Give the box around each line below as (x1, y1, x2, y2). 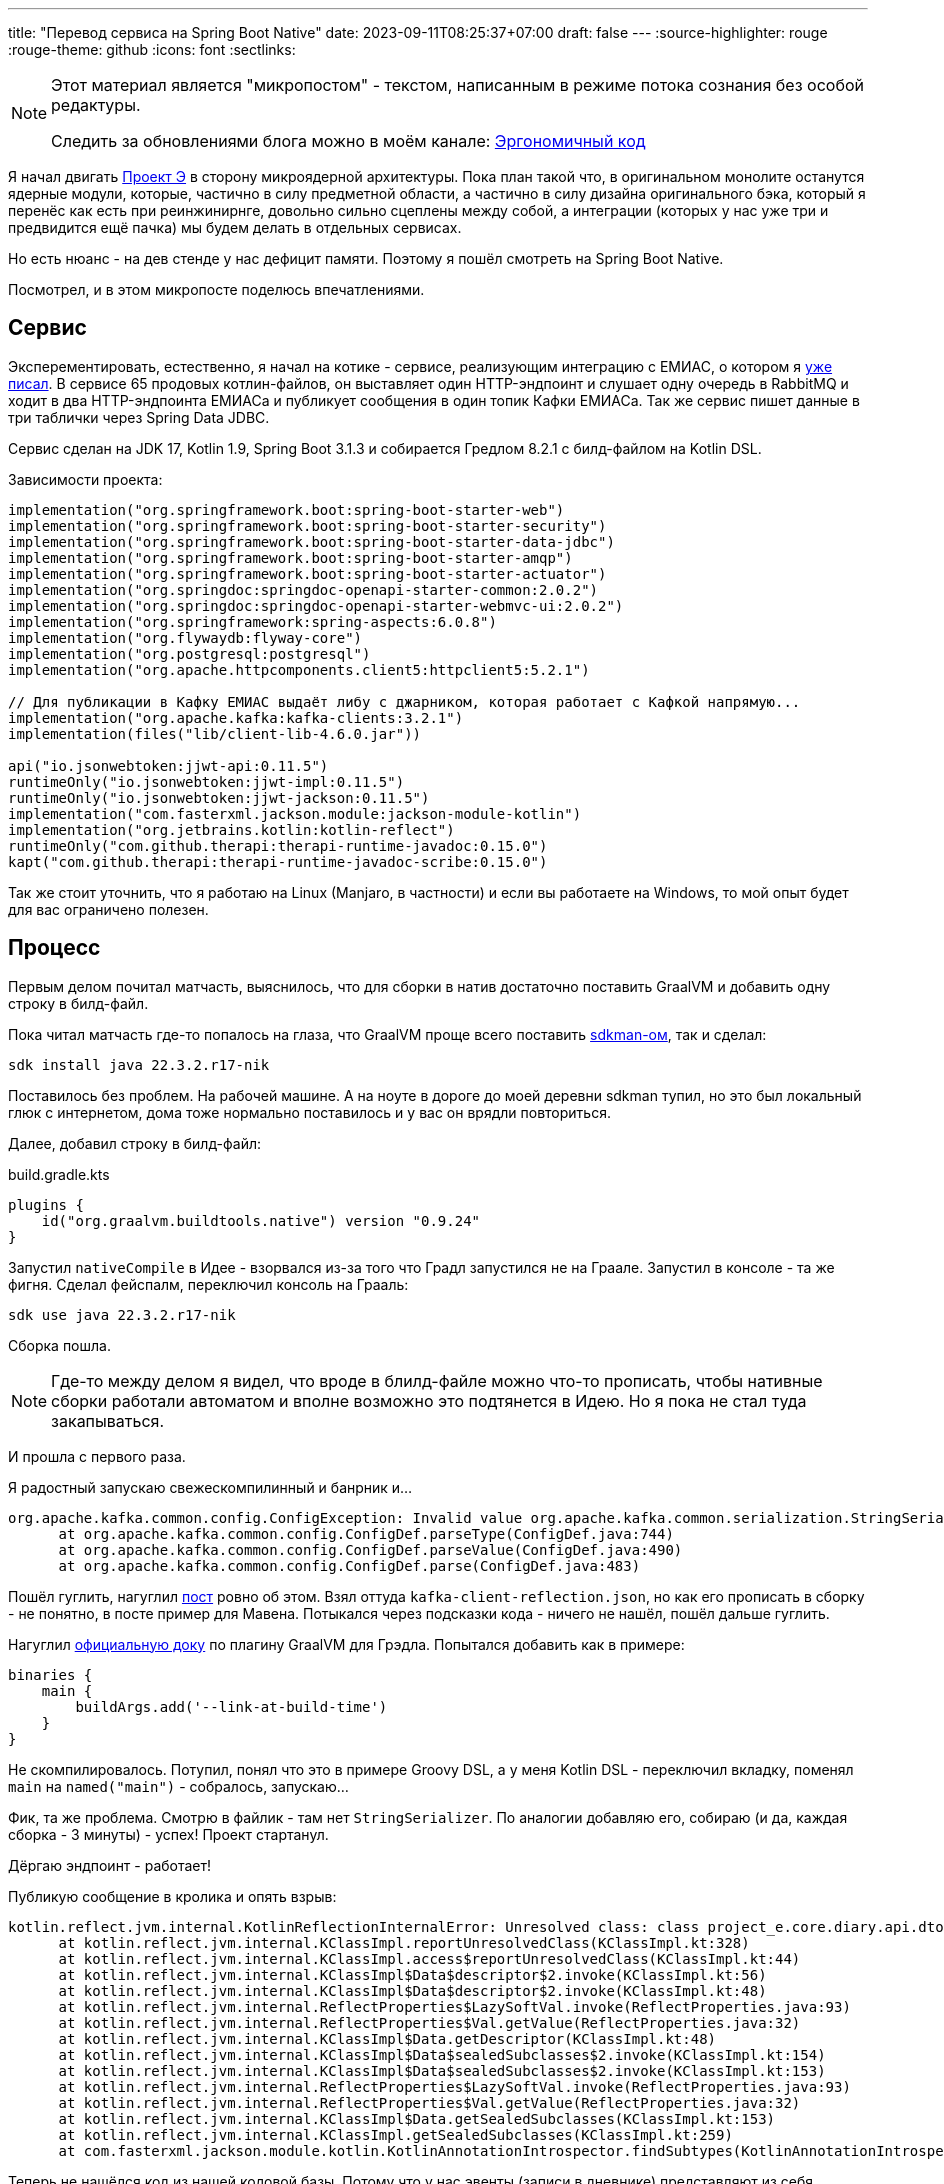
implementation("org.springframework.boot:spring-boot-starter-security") (8, 517, 607, 534)
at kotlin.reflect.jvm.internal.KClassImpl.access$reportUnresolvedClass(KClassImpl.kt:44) (58, 1950, 801, 1967)
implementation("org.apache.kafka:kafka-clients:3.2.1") (8, 709, 464, 726)
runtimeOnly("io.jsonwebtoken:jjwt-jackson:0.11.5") (8, 789, 430, 806)
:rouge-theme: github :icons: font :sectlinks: (8, 41, 296, 58)
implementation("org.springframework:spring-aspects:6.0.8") (8, 613, 497, 630)
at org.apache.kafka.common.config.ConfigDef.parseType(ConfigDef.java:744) (58, 1525, 674, 1542)
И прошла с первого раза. (8, 1447, 186, 1465)
